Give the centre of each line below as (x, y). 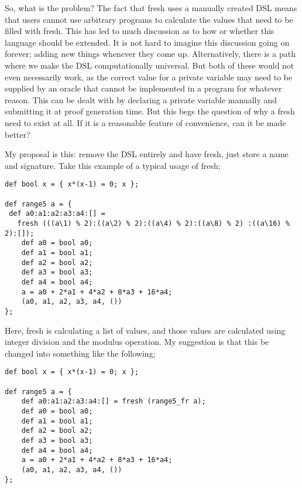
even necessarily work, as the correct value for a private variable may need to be (149, 77)
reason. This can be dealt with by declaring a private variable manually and (141, 99)
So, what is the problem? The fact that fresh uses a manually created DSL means (151, 8)
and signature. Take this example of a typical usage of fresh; (113, 165)
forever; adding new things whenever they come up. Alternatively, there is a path (150, 54)
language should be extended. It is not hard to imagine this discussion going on (147, 42)
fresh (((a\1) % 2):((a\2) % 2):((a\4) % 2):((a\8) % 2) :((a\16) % (153, 223)
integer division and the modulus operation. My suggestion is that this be (137, 342)
